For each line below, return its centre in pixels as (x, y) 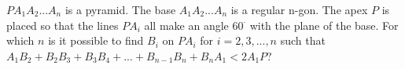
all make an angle (186, 25)
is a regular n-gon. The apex (299, 9)
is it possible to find (96, 40)
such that (303, 40)
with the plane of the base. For (324, 25)
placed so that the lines (63, 25)
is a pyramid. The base (120, 9)
